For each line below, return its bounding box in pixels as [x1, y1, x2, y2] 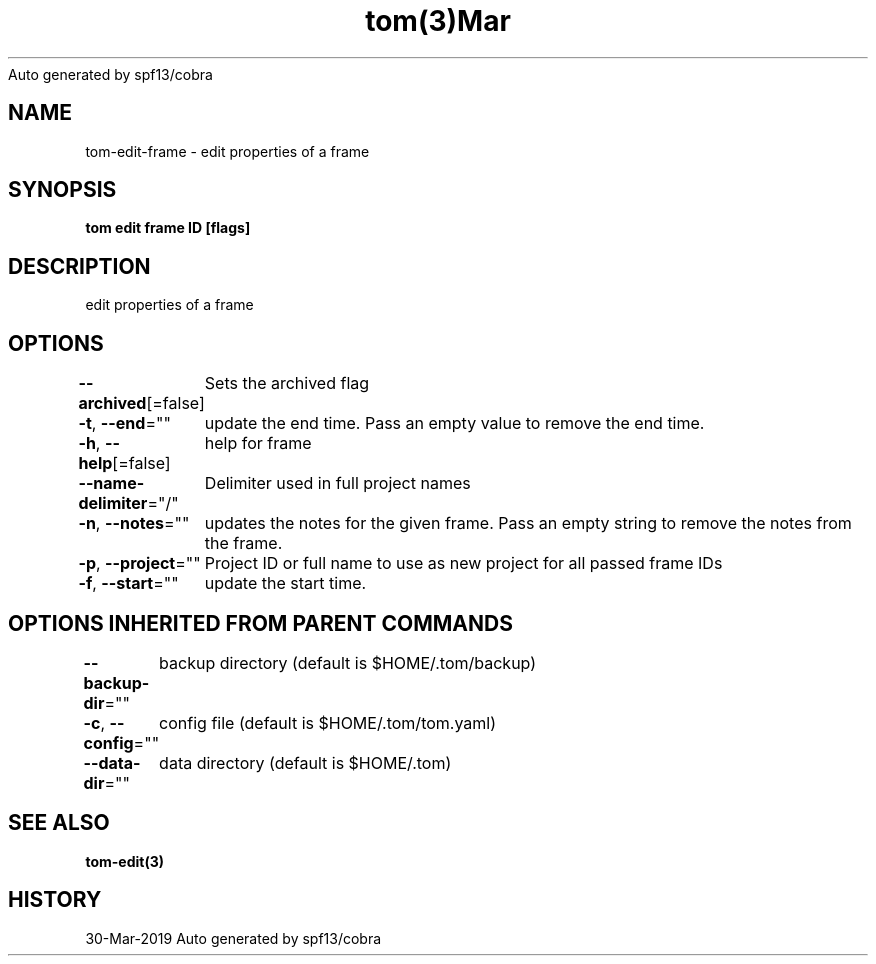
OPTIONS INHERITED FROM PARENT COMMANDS [8, 610, 513, 636]
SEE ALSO [8, 810, 110, 836]
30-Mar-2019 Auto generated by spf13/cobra [85, 929, 382, 947]
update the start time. [204, 573, 367, 594]
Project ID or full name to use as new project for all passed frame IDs [204, 553, 723, 574]
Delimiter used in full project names [204, 473, 471, 494]
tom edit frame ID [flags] [85, 219, 251, 237]
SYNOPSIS [8, 177, 117, 203]
